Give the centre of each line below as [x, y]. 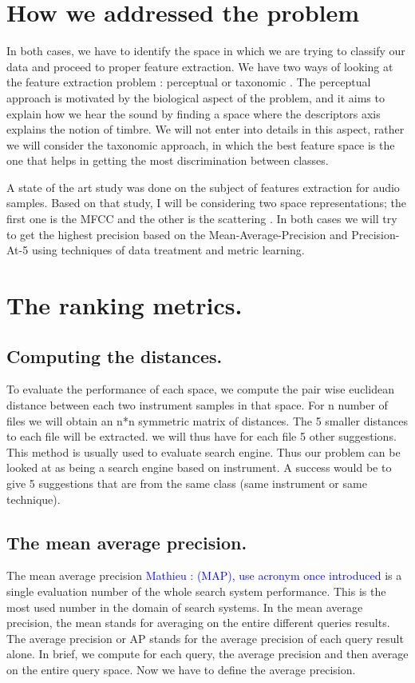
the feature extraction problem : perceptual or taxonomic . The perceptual [189, 82]
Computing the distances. [115, 355]
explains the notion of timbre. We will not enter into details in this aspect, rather [206, 129]
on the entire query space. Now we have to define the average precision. [181, 669]
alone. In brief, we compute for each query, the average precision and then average [207, 654]
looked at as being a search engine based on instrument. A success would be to [199, 467]
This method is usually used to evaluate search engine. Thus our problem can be [204, 451]
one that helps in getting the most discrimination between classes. [168, 160]
